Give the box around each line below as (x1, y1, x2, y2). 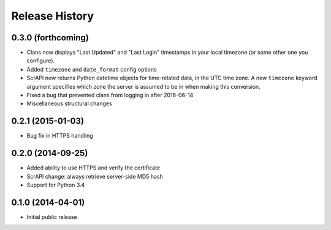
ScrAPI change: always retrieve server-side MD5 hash (26, 172, 164, 180)
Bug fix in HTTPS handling (26, 132, 93, 139)
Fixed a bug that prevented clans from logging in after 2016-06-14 (26, 92, 194, 99)
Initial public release (26, 213, 78, 220)
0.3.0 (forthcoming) (11, 32, 89, 43)
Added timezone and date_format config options (26, 65, 157, 73)
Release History (11, 9, 94, 23)
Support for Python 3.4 (26, 181, 85, 188)
